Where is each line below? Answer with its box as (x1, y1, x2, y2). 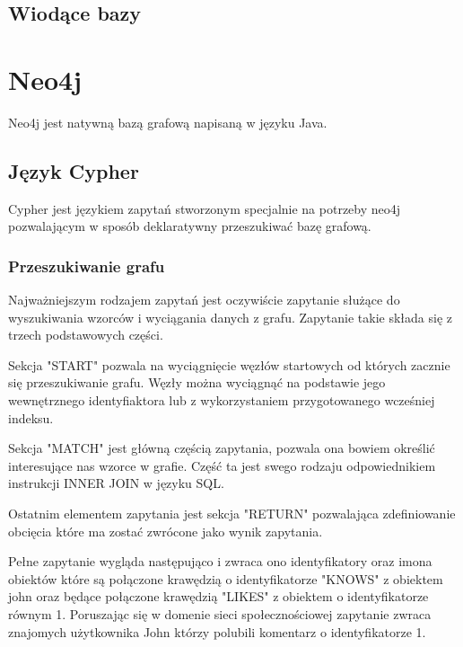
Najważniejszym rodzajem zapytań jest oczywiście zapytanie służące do (8, 290, 400, 309)
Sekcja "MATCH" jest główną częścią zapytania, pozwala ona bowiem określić (8, 439, 435, 457)
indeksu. (8, 408, 54, 427)
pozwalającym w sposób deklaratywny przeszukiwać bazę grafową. (8, 217, 371, 235)
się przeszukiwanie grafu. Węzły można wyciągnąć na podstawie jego (8, 373, 386, 392)
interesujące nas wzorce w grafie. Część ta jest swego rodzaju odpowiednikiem (8, 456, 436, 474)
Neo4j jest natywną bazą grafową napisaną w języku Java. (8, 112, 328, 131)
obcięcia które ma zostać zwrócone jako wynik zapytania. (8, 521, 323, 540)
